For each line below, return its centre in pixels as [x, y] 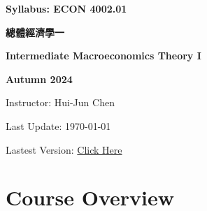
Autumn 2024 [39, 79]
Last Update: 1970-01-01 [58, 125]
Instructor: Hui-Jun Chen [60, 102]
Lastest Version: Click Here [64, 149]
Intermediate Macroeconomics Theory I [103, 56]
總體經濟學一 [35, 32]
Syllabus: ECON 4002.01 [66, 8]
